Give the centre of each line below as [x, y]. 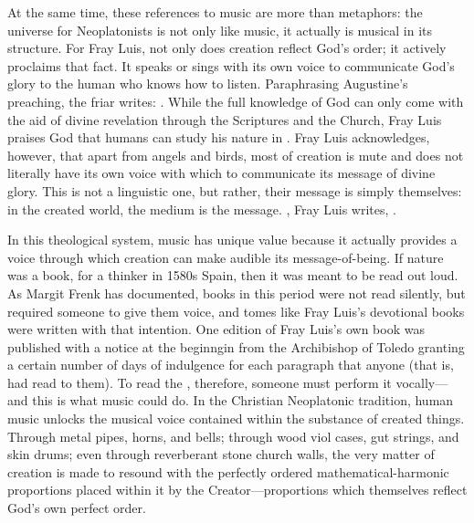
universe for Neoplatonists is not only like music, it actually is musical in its [220, 30]
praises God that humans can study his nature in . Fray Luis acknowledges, [219, 137]
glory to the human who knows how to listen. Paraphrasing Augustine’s [208, 84]
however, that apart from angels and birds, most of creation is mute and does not [236, 155]
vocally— [422, 382]
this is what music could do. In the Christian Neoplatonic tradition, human [243, 400]
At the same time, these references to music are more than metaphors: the [215, 12]
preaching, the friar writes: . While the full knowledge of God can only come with [236, 101]
